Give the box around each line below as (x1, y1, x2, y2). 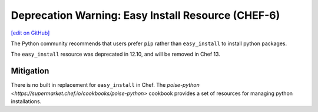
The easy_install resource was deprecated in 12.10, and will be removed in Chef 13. (11, 50, 221, 58)
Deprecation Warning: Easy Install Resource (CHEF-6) (11, 9, 280, 22)
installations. (11, 98, 42, 105)
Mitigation (11, 66, 49, 76)
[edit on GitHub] (11, 29, 50, 36)
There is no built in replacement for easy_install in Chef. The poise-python (11, 82, 200, 89)
